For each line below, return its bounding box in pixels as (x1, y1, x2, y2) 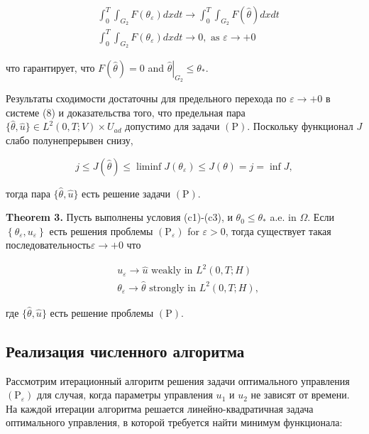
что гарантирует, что (6, 60, 95, 75)
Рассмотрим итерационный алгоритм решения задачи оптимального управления (6, 373, 350, 388)
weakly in (151, 266, 193, 276)
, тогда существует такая (225, 223, 331, 238)
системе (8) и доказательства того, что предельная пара (6, 104, 246, 119)
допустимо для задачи (125, 119, 220, 134)
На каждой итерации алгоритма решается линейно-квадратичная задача (6, 401, 314, 416)
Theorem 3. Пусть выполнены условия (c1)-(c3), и (6, 210, 233, 224)
